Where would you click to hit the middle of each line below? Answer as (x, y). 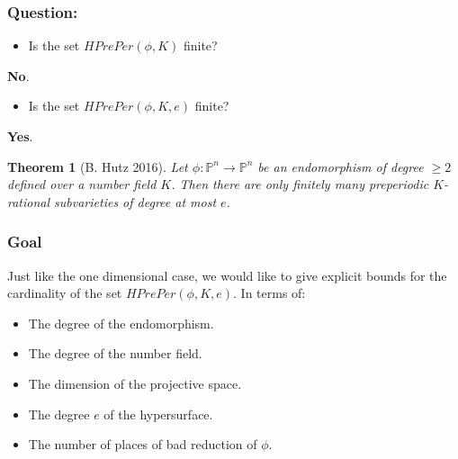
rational (29, 201)
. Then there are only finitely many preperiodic (300, 184)
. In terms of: (269, 293)
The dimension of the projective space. (135, 383)
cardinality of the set (65, 293)
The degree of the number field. (115, 353)
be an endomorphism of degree (341, 166)
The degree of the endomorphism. (121, 323)
